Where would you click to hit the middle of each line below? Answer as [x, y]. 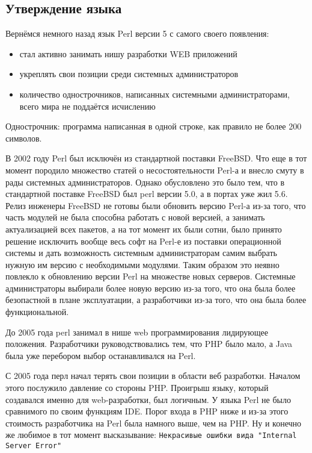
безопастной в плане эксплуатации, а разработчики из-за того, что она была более [156, 300]
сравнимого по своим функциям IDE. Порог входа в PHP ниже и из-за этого [147, 411]
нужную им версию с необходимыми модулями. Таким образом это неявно [142, 264]
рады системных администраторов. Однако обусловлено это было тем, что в [145, 182]
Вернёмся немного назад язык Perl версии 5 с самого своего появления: [137, 33]
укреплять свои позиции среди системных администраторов [129, 74]
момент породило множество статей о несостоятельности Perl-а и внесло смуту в [155, 170]
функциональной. [37, 312]
